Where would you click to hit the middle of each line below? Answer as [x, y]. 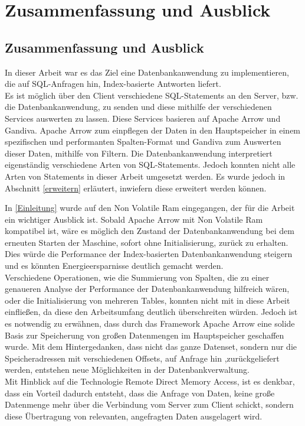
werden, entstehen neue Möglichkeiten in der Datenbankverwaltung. [127, 370]
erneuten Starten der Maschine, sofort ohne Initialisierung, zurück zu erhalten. [147, 242]
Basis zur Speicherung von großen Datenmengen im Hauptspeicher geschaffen [145, 335]
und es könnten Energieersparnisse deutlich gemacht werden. [114, 266]
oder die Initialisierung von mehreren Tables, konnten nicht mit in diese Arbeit [147, 300]
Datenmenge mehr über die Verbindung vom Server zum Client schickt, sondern [149, 404]
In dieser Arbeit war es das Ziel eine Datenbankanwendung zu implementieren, [147, 72]
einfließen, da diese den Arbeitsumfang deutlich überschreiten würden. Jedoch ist [151, 312]
